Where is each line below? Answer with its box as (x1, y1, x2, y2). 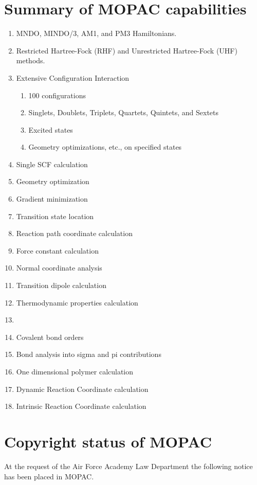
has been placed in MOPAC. (4, 471, 94, 481)
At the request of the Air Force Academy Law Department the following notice (4, 460, 253, 471)
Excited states (28, 124, 73, 135)
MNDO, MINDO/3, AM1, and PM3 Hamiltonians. (16, 28, 177, 39)
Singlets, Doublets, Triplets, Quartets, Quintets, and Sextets (28, 107, 219, 118)
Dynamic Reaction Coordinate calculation (16, 383, 149, 394)
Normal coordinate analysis (16, 262, 102, 273)
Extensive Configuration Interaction (16, 72, 130, 83)
